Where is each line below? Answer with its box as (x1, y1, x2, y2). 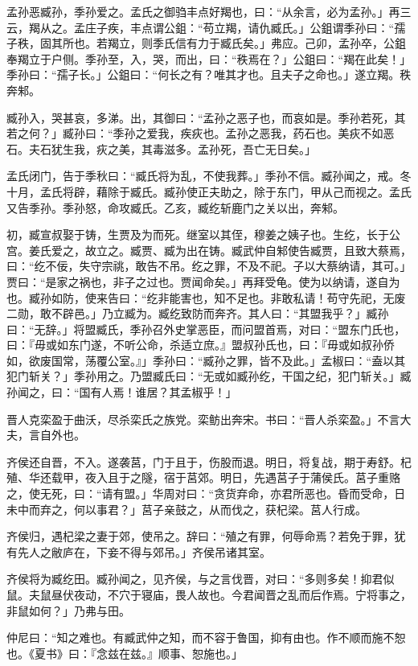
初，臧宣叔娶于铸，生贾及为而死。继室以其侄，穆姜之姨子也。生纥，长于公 (6, 226, 400, 243)
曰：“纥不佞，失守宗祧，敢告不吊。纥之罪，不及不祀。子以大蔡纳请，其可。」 (6, 257, 412, 274)
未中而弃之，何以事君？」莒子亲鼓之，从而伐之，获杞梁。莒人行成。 (6, 500, 367, 517)
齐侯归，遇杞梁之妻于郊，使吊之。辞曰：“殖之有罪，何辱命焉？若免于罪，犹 (6, 528, 406, 545)
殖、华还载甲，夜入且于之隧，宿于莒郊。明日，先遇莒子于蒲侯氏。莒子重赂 (6, 469, 400, 486)
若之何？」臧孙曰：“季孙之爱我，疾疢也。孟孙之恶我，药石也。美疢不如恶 (6, 125, 395, 142)
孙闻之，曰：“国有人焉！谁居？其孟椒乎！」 (6, 384, 237, 401)
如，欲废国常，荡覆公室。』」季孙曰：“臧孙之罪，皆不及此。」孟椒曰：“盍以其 (6, 351, 406, 368)
